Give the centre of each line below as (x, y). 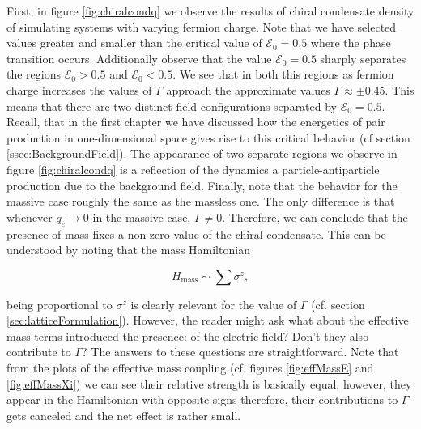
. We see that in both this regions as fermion (283, 74)
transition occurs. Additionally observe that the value (139, 58)
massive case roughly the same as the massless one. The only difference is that (201, 201)
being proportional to (60, 304)
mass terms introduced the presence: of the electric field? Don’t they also (188, 336)
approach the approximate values (248, 89)
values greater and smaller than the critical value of (134, 42)
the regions (34, 74)
